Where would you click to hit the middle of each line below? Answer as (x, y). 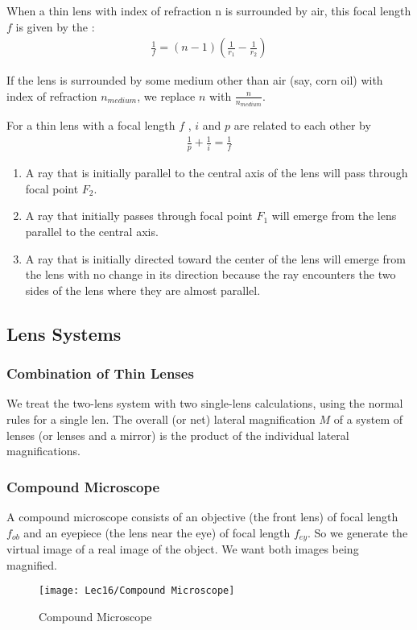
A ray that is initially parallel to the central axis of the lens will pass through (217, 173)
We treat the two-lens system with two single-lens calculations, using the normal (205, 403)
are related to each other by (302, 125)
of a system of (368, 419)
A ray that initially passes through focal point (139, 216)
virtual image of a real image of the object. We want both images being (183, 549)
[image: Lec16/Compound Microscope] (137, 591)
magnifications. (43, 451)
